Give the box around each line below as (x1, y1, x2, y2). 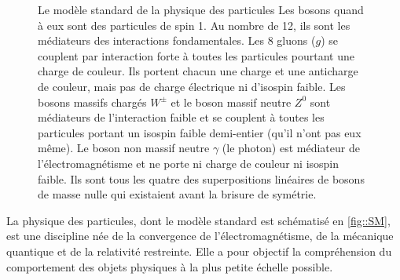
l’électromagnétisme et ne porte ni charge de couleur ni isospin (38, 155, 339, 171)
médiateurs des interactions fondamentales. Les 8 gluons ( (38, 32, 316, 49)
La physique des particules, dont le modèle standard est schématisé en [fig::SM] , (6, 212, 391, 228)
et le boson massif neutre (171, 93, 292, 110)
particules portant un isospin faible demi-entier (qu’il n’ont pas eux (38, 124, 361, 140)
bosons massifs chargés (38, 93, 147, 110)
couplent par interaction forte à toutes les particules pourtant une (38, 47, 354, 64)
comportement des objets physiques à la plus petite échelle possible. (6, 258, 333, 275)
